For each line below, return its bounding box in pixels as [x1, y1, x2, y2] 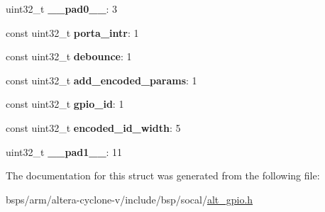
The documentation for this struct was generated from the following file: [6, 168, 320, 183]
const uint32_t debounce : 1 [6, 49, 132, 64]
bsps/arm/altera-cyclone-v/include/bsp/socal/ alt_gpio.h [6, 191, 253, 206]
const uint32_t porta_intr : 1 [6, 25, 139, 40]
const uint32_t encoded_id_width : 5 [6, 120, 181, 135]
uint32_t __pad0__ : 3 [6, 1, 118, 16]
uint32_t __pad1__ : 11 [6, 144, 123, 159]
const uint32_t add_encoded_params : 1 [6, 72, 197, 87]
